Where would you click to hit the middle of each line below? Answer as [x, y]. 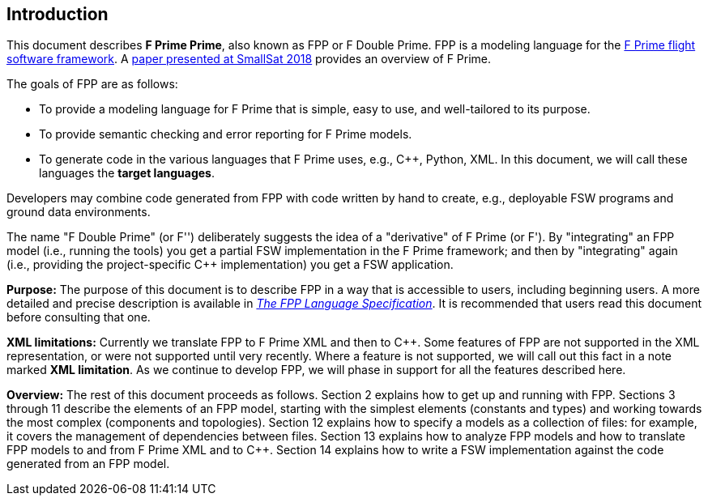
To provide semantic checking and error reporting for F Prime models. [226, 134]
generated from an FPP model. [88, 464]
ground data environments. [79, 212]
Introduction [58, 14]
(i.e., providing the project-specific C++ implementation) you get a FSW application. [230, 265]
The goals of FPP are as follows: [92, 84]
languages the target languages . [127, 173]
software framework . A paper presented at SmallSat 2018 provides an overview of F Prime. [249, 59]
